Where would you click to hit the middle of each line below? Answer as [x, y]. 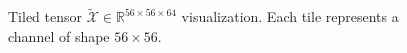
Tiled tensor [45, 16]
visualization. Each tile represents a [290, 16]
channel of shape [59, 35]
